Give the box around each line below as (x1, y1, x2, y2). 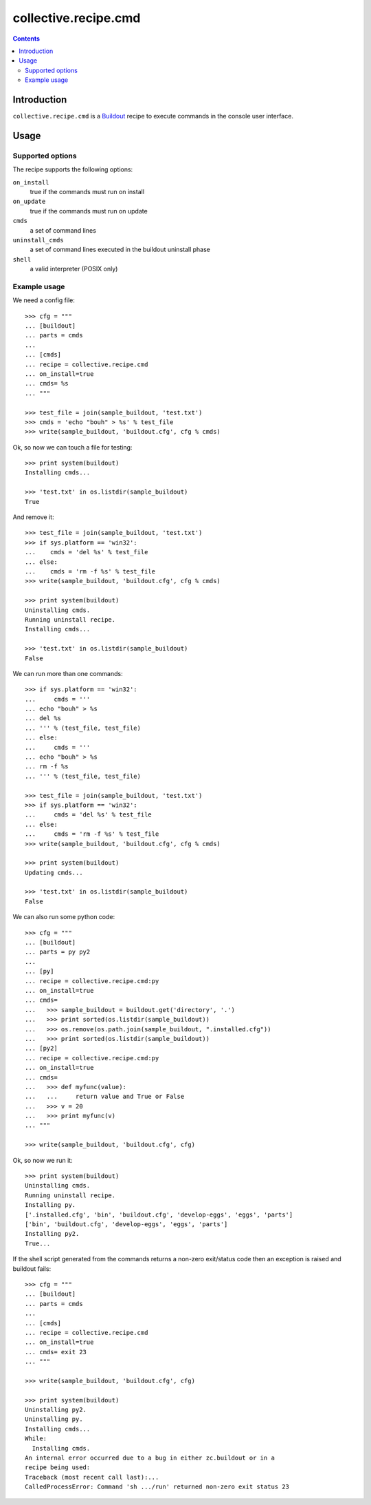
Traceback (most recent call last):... (25, 1473, 159, 1481)
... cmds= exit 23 (25, 1348, 87, 1356)
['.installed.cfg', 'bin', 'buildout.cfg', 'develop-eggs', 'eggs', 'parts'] (25, 1210, 293, 1219)
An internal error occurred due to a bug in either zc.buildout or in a (25, 1453, 275, 1462)
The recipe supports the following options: (12, 165, 133, 173)
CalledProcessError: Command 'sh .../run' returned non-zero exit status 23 (25, 1483, 290, 1491)
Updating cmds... (25, 868, 83, 876)
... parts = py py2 (25, 948, 91, 956)
